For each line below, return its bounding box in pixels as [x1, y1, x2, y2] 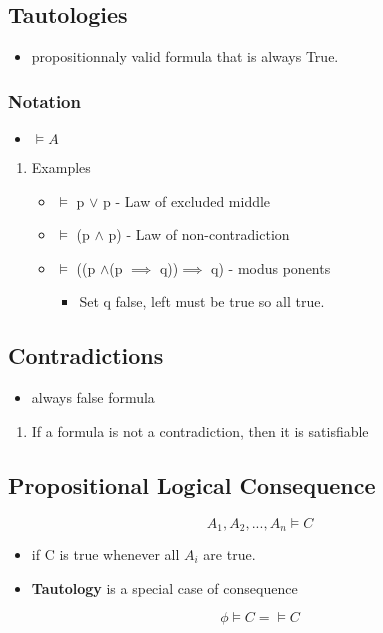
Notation [8, 88, 81, 113]
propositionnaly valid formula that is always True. [31, 46, 339, 67]
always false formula [31, 387, 155, 408]
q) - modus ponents [211, 257, 331, 278]
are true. [203, 544, 256, 565]
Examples [31, 157, 91, 178]
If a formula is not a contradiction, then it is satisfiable [31, 420, 369, 441]
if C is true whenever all [31, 544, 180, 565]
